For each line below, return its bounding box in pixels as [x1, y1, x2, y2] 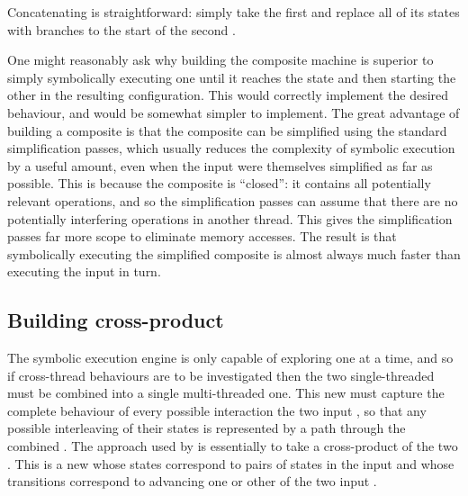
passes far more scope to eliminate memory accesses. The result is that [7, 227, 397, 246]
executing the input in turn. [7, 262, 161, 281]
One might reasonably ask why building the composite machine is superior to [7, 50, 434, 69]
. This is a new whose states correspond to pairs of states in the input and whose [7, 454, 454, 473]
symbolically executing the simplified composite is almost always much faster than [7, 244, 461, 263]
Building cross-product [7, 306, 224, 334]
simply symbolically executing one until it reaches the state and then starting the [7, 68, 456, 86]
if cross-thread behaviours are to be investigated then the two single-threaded [7, 365, 435, 384]
